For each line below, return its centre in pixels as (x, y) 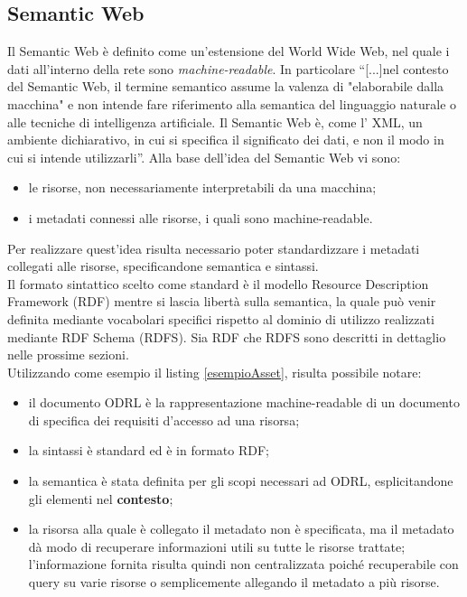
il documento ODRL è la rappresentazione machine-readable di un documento (244, 402)
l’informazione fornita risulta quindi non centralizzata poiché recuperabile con (243, 564)
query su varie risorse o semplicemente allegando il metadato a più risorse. (234, 582)
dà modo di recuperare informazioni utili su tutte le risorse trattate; (217, 546)
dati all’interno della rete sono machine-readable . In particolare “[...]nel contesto (228, 68)
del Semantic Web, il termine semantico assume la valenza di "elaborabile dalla (226, 86)
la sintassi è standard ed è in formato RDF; (149, 450)
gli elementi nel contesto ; (101, 498)
